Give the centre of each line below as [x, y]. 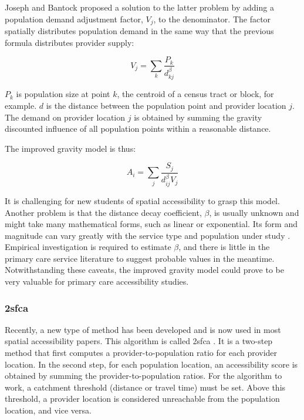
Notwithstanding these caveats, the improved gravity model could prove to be [144, 270]
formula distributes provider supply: [70, 42]
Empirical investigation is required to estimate [88, 247]
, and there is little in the [224, 247]
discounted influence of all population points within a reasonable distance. [138, 129]
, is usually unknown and [254, 212]
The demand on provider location [65, 117]
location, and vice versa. [48, 410]
